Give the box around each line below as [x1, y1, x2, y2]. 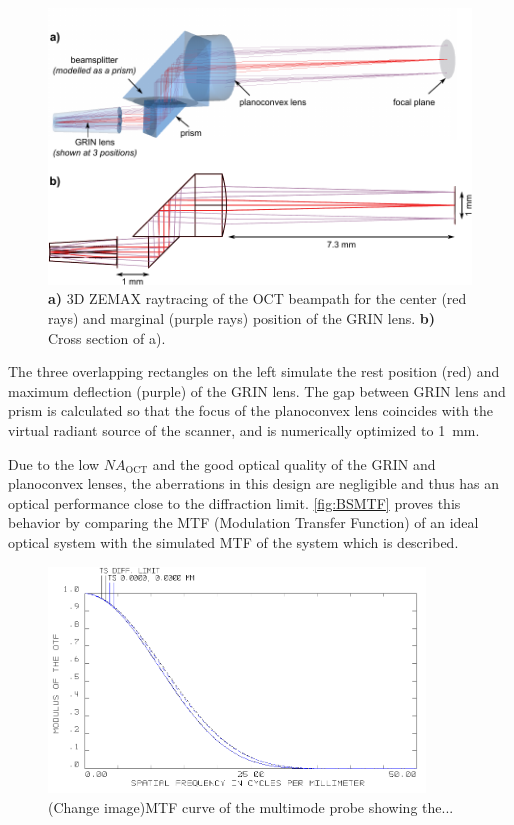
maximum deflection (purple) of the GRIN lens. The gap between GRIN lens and [8, 380, 506, 401]
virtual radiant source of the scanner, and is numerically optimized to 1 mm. [8, 420, 480, 441]
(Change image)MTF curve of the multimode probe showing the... [48, 796, 454, 817]
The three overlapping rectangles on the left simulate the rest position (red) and [8, 361, 500, 382]
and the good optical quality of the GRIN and [152, 453, 436, 474]
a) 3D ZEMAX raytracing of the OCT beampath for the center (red [48, 288, 467, 309]
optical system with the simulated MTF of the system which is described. [8, 532, 459, 553]
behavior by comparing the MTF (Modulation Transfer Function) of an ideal [8, 512, 479, 533]
